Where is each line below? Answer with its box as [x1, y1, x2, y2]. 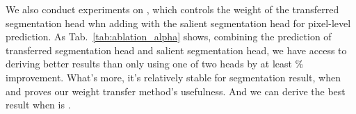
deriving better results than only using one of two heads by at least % [6, 56, 304, 71]
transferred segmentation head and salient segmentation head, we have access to [6, 42, 347, 57]
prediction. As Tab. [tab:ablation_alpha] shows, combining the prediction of [6, 29, 332, 44]
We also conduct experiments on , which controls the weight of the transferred [6, 2, 339, 16]
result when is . [6, 97, 71, 112]
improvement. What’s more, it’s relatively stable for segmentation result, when [6, 70, 341, 84]
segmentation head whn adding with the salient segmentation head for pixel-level [6, 15, 351, 30]
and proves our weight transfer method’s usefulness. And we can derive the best [6, 83, 346, 98]
